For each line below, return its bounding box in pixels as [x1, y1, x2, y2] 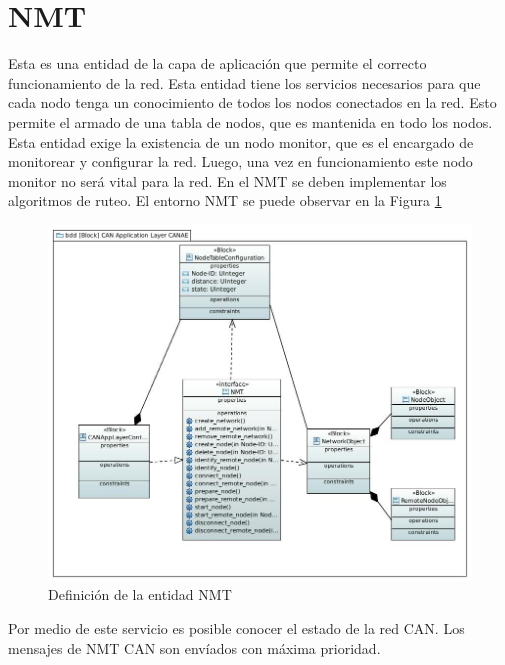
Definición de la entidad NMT [48, 584, 232, 605]
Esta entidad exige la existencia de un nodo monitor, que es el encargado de [8, 131, 474, 152]
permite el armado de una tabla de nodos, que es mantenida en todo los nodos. [8, 111, 493, 132]
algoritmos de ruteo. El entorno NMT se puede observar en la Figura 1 [8, 190, 442, 211]
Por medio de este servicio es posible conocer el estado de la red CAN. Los [8, 618, 465, 638]
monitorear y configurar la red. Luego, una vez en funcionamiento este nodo [8, 151, 473, 172]
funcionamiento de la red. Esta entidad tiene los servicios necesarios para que [8, 72, 481, 93]
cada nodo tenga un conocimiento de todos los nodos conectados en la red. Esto [8, 92, 497, 113]
